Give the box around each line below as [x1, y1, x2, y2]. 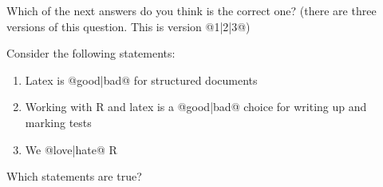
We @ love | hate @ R [25, 141, 117, 157]
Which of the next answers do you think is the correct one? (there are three [6, 2, 377, 18]
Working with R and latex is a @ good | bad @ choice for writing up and [25, 98, 367, 115]
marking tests [25, 113, 92, 130]
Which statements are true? [6, 168, 142, 185]
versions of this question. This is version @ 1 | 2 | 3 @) [6, 18, 251, 34]
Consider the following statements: [6, 45, 176, 62]
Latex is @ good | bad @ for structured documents [25, 71, 258, 88]
